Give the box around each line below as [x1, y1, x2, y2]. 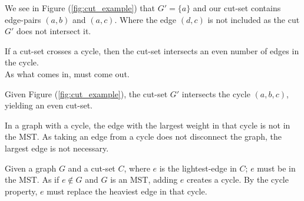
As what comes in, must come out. [5, 67, 130, 80]
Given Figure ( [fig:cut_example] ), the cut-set [5, 87, 168, 100]
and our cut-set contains [193, 2, 281, 14]
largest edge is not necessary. [5, 141, 109, 154]
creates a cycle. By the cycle [187, 173, 289, 186]
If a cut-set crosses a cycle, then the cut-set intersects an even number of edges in [5, 44, 299, 57]
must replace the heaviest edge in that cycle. [47, 184, 207, 197]
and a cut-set [68, 162, 115, 174]
